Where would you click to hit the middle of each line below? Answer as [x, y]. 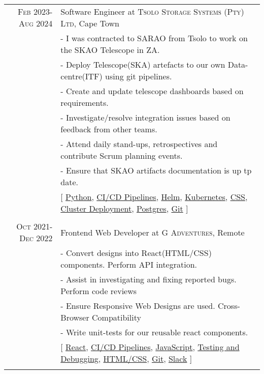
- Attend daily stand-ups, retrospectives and [139, 144]
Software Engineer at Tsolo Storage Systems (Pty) [152, 11]
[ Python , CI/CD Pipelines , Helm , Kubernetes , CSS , [154, 197]
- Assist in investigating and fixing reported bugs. [148, 279]
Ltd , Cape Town [90, 23]
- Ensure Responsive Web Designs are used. [138, 306]
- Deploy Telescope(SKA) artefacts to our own [143, 64]
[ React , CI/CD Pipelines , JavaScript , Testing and [150, 347]
